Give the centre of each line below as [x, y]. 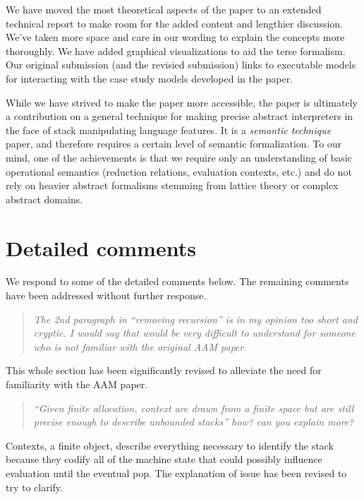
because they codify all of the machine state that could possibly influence [164, 459]
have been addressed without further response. [106, 295]
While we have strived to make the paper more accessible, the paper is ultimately [182, 102]
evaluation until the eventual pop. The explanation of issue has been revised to [176, 473]
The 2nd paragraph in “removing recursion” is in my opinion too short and [196, 319]
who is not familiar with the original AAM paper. [140, 346]
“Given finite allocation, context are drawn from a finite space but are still [194, 408]
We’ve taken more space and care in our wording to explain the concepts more [175, 37]
